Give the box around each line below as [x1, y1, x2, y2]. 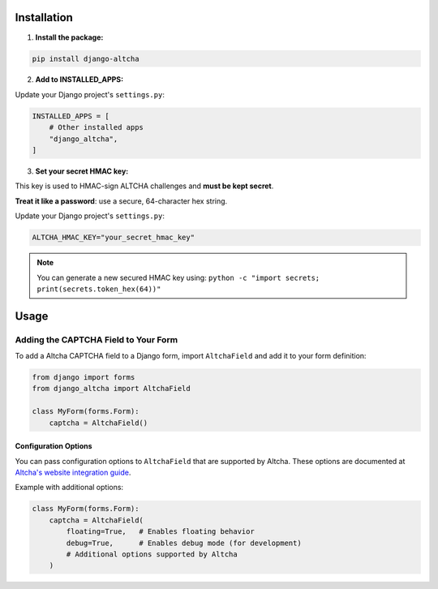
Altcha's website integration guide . [15, 467, 131, 478]
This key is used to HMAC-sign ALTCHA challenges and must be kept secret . [15, 181, 274, 191]
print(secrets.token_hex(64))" [36, 284, 161, 294]
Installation [15, 11, 73, 24]
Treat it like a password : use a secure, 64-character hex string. [15, 196, 228, 206]
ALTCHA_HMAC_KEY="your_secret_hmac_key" [32, 233, 195, 243]
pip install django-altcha [32, 54, 140, 63]
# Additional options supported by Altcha [66, 549, 238, 559]
